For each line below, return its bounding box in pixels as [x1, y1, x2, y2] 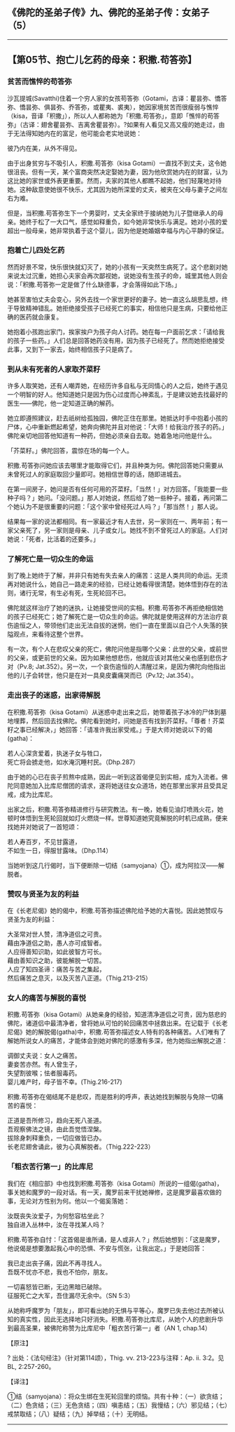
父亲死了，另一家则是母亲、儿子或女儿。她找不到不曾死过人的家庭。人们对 [13, 526, 228, 535]
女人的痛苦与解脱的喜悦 [7, 993, 86, 1002]
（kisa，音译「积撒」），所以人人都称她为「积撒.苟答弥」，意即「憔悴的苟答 [7, 111, 220, 120]
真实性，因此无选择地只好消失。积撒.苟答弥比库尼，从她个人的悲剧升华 [19, 1315, 224, 1323]
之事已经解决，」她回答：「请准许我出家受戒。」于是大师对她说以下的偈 [13, 725, 213, 734]
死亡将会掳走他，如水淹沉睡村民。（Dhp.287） [7, 758, 140, 766]
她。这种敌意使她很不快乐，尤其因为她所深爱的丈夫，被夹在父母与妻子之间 [7, 185, 222, 193]
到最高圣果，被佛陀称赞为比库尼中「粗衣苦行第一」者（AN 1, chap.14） [7, 1323, 212, 1332]
